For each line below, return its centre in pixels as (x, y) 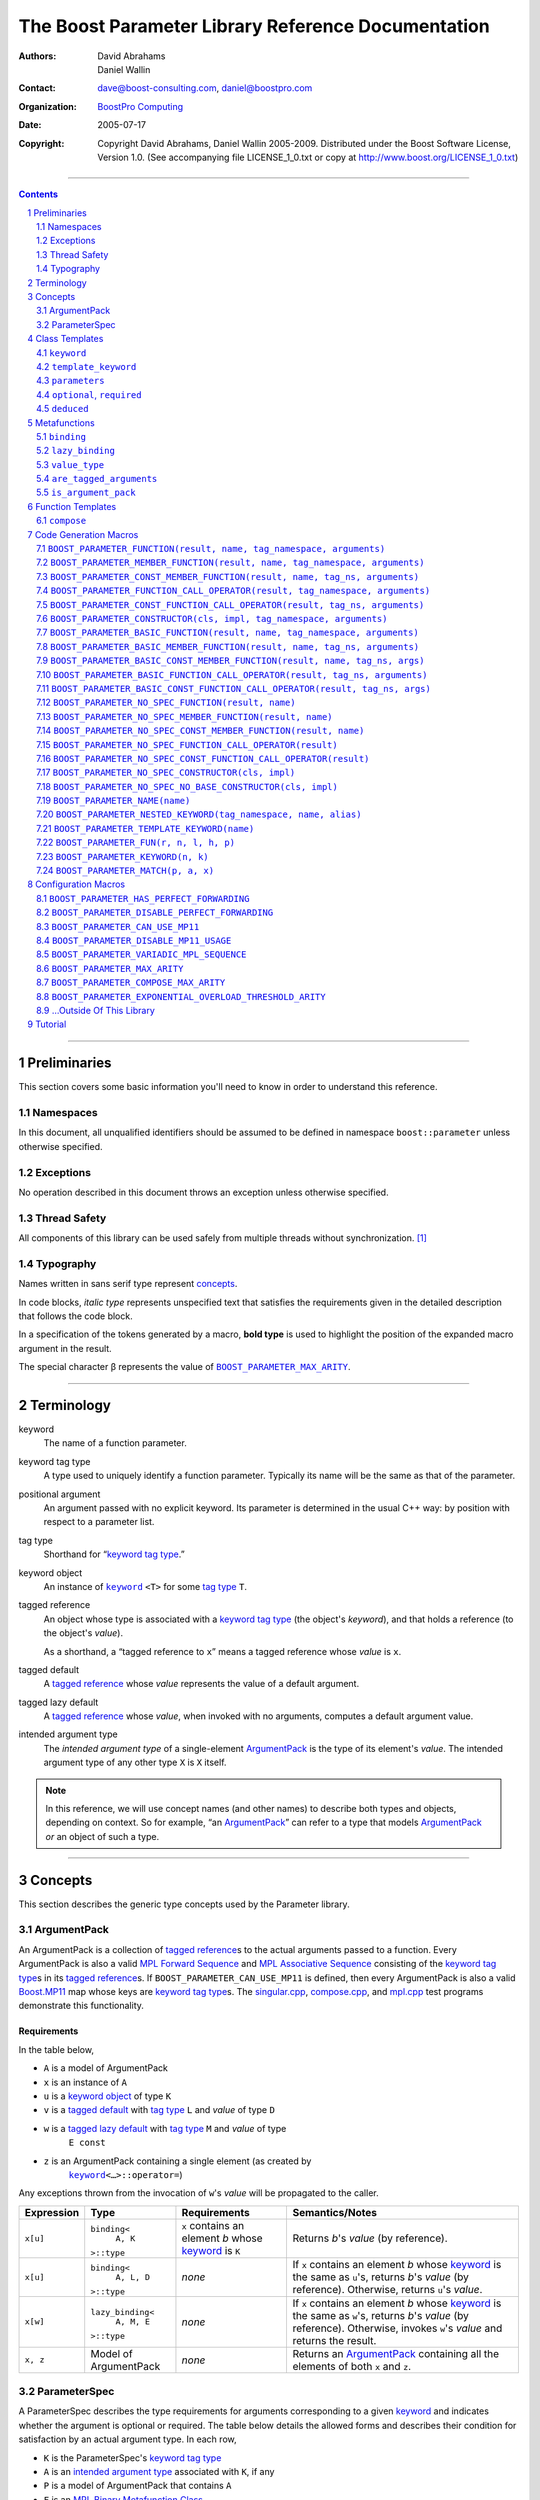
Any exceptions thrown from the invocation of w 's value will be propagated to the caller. (198, 2193)
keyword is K (211, 2251)
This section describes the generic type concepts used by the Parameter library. (184, 1904)
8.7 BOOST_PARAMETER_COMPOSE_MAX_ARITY (131, 982)
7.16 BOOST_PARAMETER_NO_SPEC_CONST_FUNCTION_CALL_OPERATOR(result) (203, 758)
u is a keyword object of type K (107, 2096)
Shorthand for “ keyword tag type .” (114, 1554)
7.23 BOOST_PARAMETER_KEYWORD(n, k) (122, 856)
